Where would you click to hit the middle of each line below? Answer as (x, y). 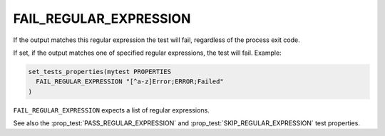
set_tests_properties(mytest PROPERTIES (99, 72)
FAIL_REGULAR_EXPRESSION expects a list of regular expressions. (111, 110)
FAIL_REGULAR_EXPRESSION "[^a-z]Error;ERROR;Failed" (130, 82)
